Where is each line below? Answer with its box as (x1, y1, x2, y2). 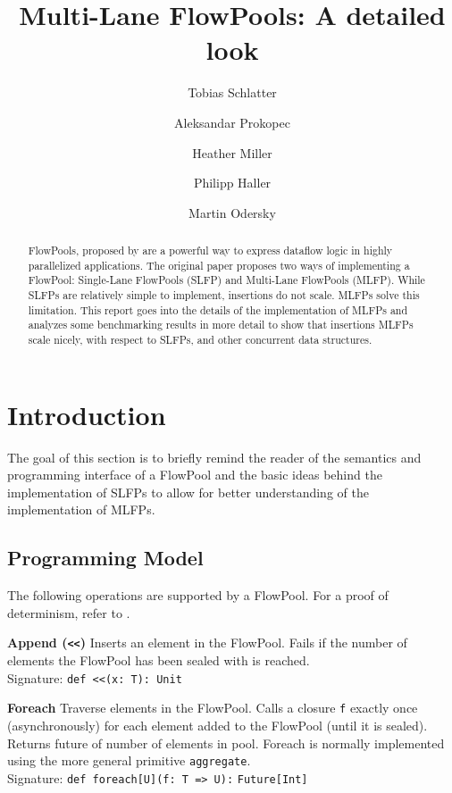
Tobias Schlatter (188, 83, 277, 102)
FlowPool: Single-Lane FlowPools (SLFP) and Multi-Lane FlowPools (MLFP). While (28, 272, 425, 288)
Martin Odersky (188, 203, 276, 221)
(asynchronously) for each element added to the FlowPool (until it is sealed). (7, 715, 428, 734)
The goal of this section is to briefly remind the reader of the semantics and (7, 447, 422, 466)
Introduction (7, 396, 166, 432)
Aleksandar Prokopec (174, 113, 290, 131)
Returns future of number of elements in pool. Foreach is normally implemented (7, 733, 445, 752)
